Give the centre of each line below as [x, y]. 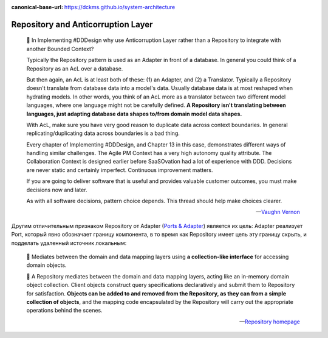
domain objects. [46, 265]
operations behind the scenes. [64, 311]
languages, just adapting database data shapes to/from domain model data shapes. [134, 114]
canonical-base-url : [37, 7]
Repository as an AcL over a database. [75, 68]
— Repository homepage [269, 322]
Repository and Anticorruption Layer [82, 24]
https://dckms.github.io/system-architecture [120, 7]
